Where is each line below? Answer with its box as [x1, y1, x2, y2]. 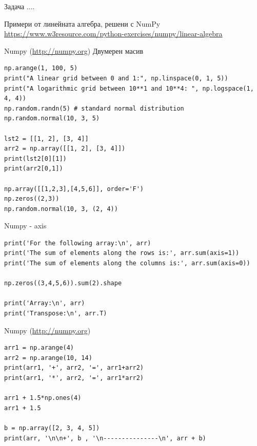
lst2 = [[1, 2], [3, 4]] [4, 135, 89, 142]
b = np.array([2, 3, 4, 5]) [4, 424, 100, 432]
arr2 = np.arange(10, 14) [4, 354, 92, 362]
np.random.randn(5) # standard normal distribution [4, 104, 184, 112]
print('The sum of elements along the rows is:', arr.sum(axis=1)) [4, 249, 240, 257]
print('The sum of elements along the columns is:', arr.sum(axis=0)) [4, 260, 250, 267]
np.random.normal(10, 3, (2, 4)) [4, 205, 118, 213]
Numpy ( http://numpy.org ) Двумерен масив [4, 45, 143, 56]
